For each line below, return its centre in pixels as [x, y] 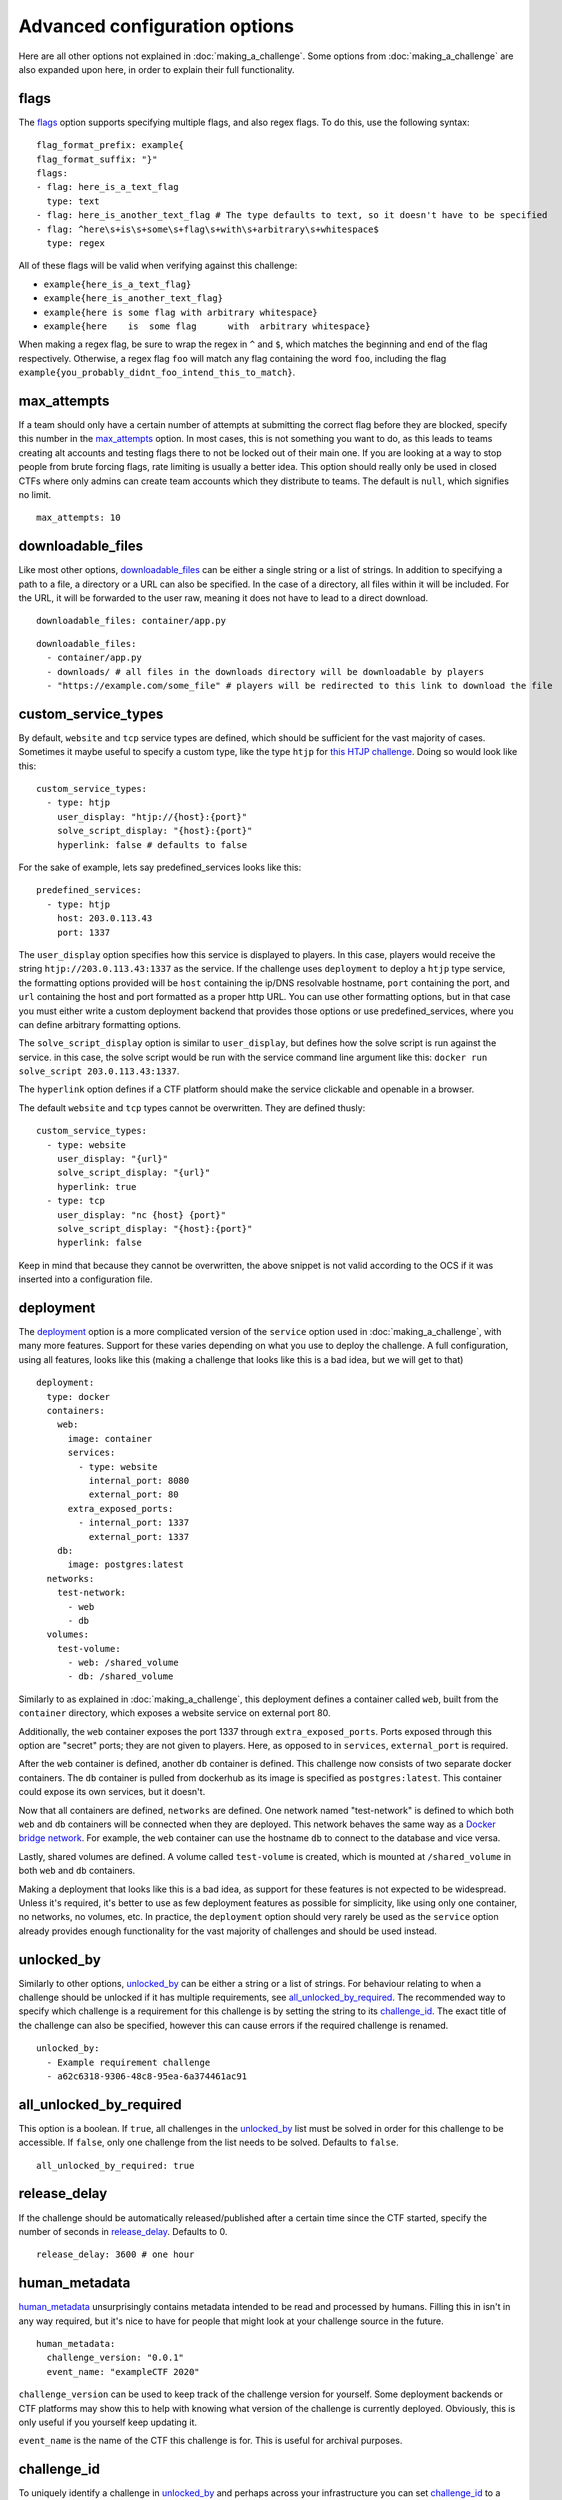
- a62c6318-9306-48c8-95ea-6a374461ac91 [147, 2076]
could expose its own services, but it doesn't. [112, 1792]
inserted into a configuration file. [86, 1279]
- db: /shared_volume [120, 1676]
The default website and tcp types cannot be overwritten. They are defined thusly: [192, 1107]
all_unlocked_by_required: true [115, 2165]
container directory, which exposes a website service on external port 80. [174, 1713]
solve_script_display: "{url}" [133, 1173]
